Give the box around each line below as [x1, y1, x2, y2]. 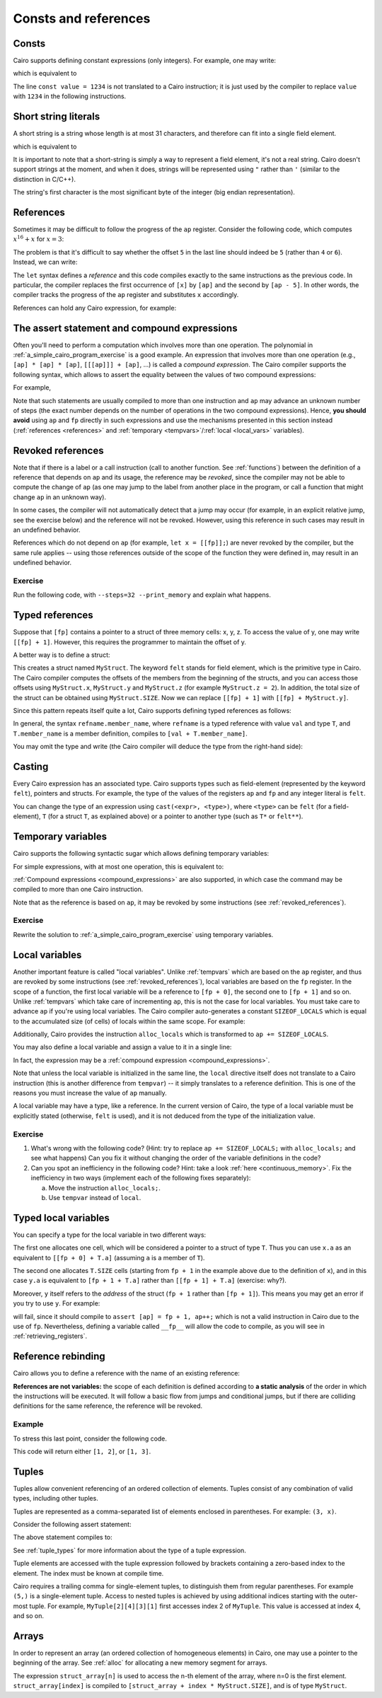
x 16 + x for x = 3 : [13, 234, 64, 243]
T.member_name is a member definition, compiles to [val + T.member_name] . [13, 729, 248, 738]
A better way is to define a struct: [13, 651, 110, 659]
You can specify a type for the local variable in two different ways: [13, 1231, 207, 1239]
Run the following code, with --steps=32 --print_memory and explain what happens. [13, 591, 272, 599]
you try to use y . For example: [13, 1299, 100, 1308]
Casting [13, 760, 49, 772]
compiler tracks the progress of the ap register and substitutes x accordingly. [13, 291, 239, 299]
